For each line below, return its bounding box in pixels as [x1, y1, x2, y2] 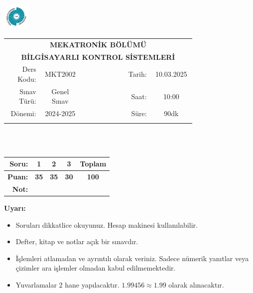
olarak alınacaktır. [168, 280, 224, 290]
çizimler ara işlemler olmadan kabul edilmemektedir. [15, 263, 176, 273]
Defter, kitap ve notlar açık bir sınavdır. [15, 236, 138, 247]
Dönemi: [10, 108, 36, 119]
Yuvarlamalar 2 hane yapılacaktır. [15, 280, 120, 290]
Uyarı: [4, 203, 26, 213]
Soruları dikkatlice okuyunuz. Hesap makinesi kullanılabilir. [15, 219, 198, 230]
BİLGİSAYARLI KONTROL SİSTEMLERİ [21, 51, 175, 62]
